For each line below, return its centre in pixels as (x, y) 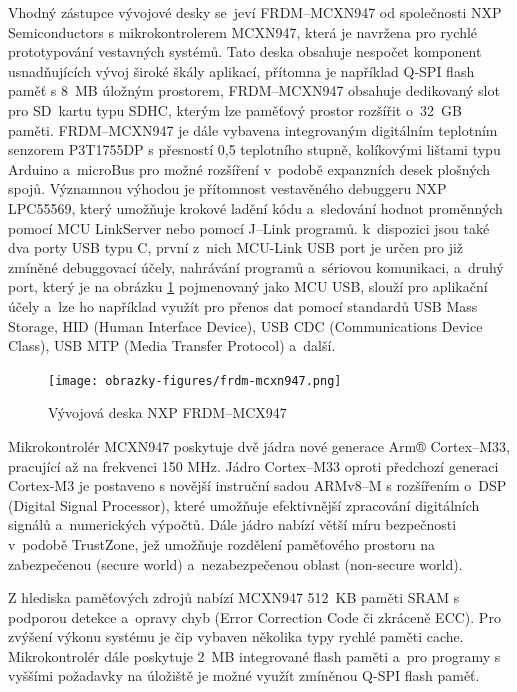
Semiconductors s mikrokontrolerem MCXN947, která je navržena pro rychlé (243, 31)
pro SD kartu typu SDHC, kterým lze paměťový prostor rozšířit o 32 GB (235, 109)
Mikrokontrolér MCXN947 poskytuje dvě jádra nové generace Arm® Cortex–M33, (259, 445)
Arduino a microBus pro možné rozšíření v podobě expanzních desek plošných (249, 168)
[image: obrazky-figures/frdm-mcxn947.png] (195, 380)
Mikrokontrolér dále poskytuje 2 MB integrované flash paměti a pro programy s (254, 655)
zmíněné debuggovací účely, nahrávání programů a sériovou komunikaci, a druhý (256, 266)
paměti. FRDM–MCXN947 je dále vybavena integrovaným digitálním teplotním (253, 129)
